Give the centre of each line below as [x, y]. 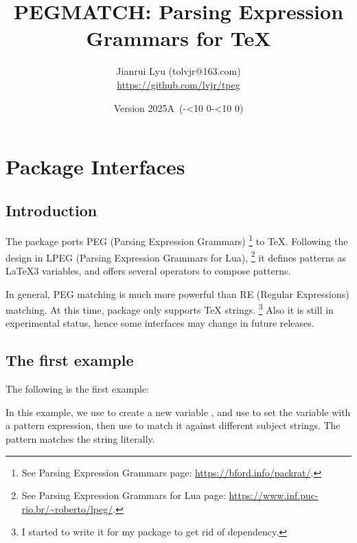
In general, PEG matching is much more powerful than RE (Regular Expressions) [177, 293]
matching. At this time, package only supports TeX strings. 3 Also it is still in [170, 309]
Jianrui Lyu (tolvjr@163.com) [178, 71]
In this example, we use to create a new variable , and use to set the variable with [178, 412]
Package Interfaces [95, 166]
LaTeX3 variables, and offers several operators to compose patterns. [148, 270]
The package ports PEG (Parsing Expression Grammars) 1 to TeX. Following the [177, 240]
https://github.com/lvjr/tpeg [178, 84]
